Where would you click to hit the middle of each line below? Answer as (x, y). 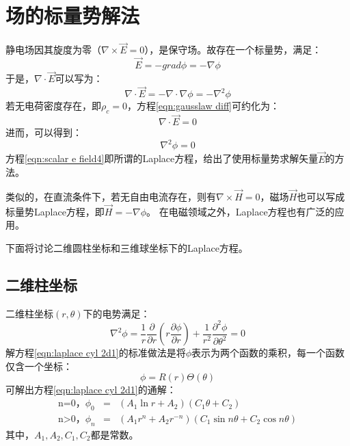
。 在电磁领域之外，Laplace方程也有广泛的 (241, 211)
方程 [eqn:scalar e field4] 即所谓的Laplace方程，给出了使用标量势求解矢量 (162, 158)
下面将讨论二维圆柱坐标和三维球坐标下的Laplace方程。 (127, 247)
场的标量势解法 (73, 15)
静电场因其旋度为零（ (53, 50)
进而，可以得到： (44, 132)
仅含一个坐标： (39, 366)
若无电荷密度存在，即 (53, 106)
